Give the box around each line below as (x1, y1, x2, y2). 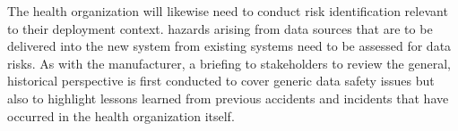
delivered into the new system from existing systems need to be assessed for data (7, 37, 452, 55)
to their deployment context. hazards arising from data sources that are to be (7, 19, 433, 37)
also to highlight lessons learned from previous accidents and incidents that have (7, 88, 449, 107)
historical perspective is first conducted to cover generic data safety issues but (7, 71, 435, 90)
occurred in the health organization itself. (7, 106, 235, 125)
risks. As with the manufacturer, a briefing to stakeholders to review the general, (7, 53, 451, 72)
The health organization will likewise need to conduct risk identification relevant (7, 2, 448, 20)
